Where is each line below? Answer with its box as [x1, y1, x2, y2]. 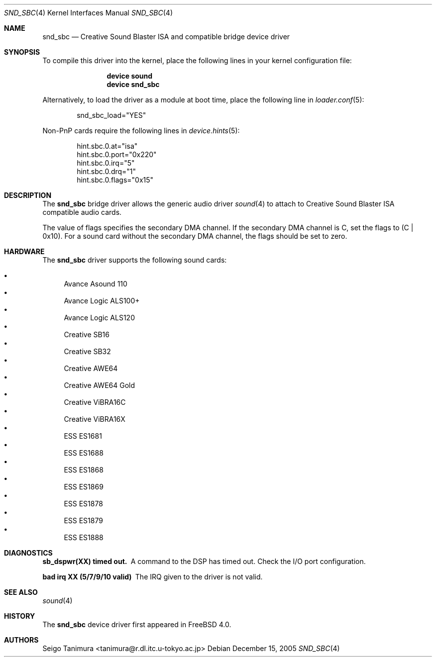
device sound [107, 72, 153, 80]
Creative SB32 [64, 347, 111, 356]
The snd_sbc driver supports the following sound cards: [42, 256, 227, 264]
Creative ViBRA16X [64, 415, 125, 423]
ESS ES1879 [64, 516, 103, 525]
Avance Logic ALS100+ [64, 296, 140, 305]
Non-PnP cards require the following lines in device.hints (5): [42, 126, 240, 135]
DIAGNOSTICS [4, 549, 53, 557]
